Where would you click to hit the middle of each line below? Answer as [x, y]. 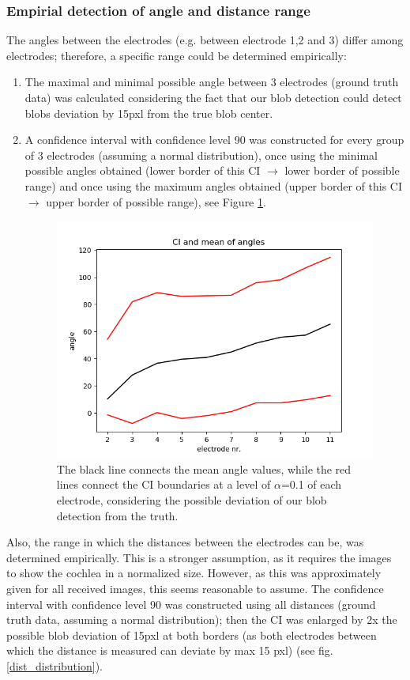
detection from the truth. [117, 515]
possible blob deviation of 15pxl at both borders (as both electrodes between [192, 635]
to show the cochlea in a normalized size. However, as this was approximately [194, 573]
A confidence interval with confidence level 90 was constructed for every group [214, 140]
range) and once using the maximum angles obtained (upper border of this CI [213, 185]
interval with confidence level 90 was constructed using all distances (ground [191, 604]
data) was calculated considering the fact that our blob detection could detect [213, 97]
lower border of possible [342, 170]
